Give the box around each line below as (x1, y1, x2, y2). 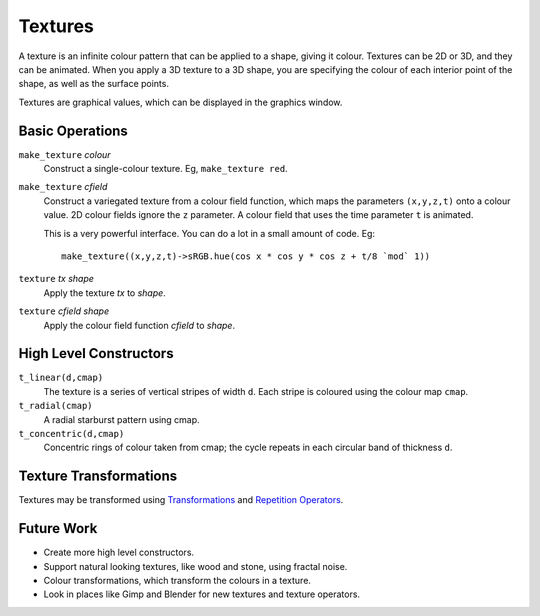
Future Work (18, 520, 98, 537)
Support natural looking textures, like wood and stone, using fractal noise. (43, 560, 348, 572)
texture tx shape (18, 273, 95, 285)
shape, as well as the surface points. (18, 78, 170, 90)
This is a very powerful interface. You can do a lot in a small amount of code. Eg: (43, 227, 375, 239)
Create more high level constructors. (43, 546, 195, 559)
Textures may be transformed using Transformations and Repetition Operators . (18, 494, 344, 506)
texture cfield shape (18, 305, 110, 317)
